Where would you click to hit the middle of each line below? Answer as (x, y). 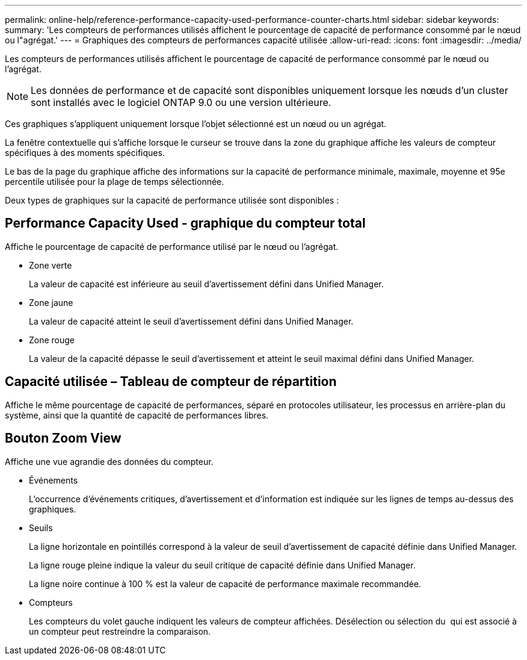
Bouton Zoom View (63, 438)
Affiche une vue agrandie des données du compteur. (109, 461)
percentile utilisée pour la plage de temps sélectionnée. (115, 182)
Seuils (41, 528)
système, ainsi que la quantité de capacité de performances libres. (137, 415)
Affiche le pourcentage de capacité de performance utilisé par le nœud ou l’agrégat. (172, 246)
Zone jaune (51, 302)
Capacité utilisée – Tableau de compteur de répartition (171, 382)
